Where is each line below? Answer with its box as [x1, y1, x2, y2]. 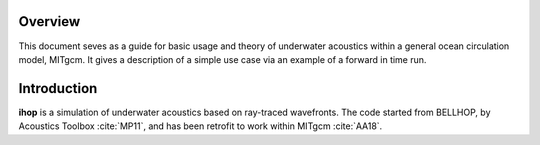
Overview [18, 13, 81, 30]
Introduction [18, 80, 98, 97]
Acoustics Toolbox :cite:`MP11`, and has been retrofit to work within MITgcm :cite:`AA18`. [18, 120, 383, 132]
